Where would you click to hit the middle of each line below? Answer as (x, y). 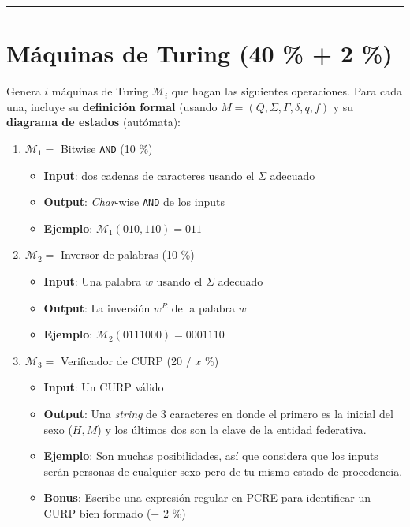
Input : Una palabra (93, 281)
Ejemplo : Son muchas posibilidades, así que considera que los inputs (211, 456)
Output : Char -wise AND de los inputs (134, 202)
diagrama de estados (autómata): (94, 122)
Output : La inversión (97, 307)
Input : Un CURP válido (104, 387)
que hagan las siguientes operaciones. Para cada (287, 91)
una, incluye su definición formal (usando (112, 106)
